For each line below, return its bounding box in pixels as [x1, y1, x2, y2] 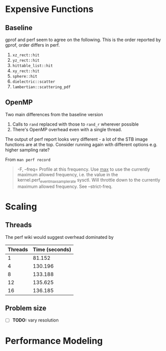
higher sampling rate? [5, 147, 50, 153]
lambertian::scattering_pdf [12, 85, 71, 90]
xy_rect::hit [12, 69, 40, 74]
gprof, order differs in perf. [5, 42, 60, 48]
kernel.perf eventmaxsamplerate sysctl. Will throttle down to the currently [17, 177, 161, 184]
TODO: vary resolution [12, 317, 59, 323]
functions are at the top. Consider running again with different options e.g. [5, 141, 158, 147]
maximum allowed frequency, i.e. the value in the [17, 171, 118, 177]
